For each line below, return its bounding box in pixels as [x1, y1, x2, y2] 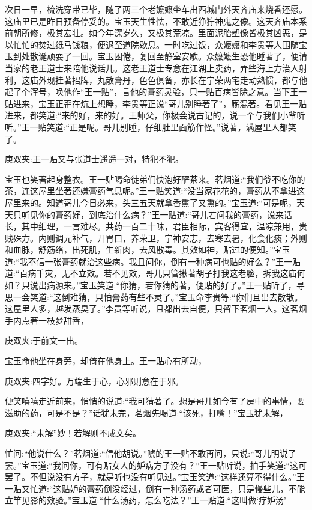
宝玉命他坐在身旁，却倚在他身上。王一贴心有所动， [5, 354, 206, 367]
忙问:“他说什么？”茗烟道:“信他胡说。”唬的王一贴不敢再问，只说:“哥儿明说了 [5, 447, 296, 459]
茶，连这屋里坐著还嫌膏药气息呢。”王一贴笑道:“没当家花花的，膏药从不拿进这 [5, 184, 305, 197]
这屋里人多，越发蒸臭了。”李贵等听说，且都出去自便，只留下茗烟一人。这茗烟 [5, 302, 307, 315]
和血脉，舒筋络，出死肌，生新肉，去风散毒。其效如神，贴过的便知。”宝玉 [5, 243, 290, 256]
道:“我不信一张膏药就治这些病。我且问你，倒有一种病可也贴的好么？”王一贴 [5, 255, 301, 267]
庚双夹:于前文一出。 [5, 334, 83, 347]
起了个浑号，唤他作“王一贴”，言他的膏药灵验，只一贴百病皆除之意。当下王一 [5, 85, 307, 98]
